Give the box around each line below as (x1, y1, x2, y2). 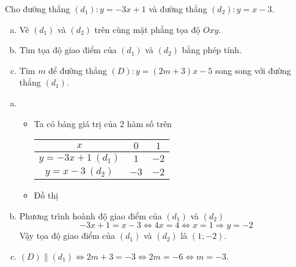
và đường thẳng (149, 2, 207, 15)
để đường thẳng (48, 64, 107, 76)
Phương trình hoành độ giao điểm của (19, 209, 162, 222)
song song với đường (215, 64, 291, 76)
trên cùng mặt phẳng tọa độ (94, 23, 201, 35)
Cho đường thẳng (5, 2, 70, 15)
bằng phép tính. (182, 43, 242, 56)
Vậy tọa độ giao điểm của (19, 229, 116, 242)
